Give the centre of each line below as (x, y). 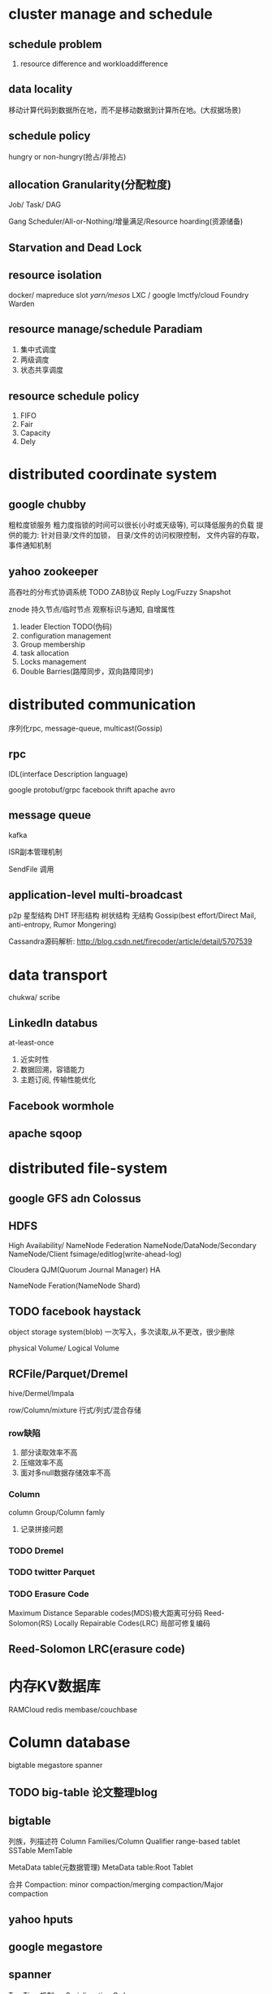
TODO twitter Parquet (52, 1573)
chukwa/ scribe (35, 997)
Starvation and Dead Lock (75, 248)
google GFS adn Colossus (75, 1198)
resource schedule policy (74, 396)
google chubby (47, 504)
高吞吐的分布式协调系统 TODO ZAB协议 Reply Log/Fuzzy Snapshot (120, 592)
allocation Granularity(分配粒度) (90, 185)
